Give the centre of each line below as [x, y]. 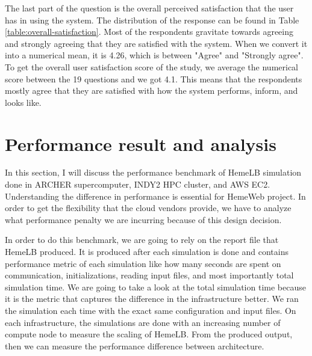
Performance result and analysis [141, 143]
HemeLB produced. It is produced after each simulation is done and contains [147, 252]
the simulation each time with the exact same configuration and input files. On [151, 310]
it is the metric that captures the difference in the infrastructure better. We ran [152, 299]
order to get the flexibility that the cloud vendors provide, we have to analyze [148, 208]
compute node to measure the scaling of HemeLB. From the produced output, [149, 334]
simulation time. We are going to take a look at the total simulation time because [155, 287]
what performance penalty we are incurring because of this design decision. [143, 219]
